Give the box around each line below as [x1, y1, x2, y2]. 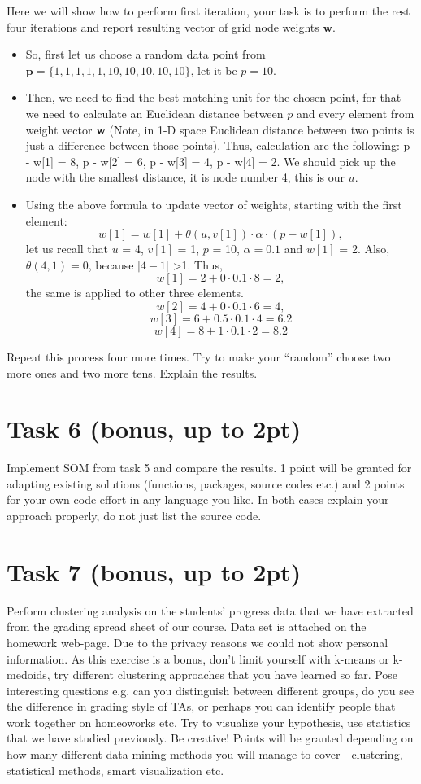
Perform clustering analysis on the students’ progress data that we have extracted [7, 602, 414, 619]
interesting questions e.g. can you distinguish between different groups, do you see [7, 681, 414, 699]
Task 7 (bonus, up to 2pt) [7, 554, 302, 588]
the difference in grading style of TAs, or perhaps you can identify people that [7, 698, 396, 715]
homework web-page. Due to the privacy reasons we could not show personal [7, 633, 388, 650]
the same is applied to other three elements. [25, 284, 245, 301]
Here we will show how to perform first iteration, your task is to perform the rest [7, 2, 410, 19]
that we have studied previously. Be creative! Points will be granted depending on [7, 729, 414, 747]
